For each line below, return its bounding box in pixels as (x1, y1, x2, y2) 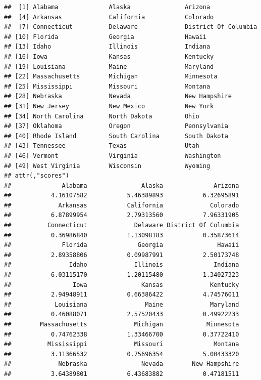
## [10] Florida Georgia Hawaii (4, 33, 206, 40)
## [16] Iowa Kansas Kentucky (4, 53, 214, 60)
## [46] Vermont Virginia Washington (4, 152, 221, 159)
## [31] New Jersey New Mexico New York (4, 102, 214, 110)
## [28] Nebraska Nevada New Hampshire (4, 93, 232, 100)
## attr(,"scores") (4, 172, 69, 180)
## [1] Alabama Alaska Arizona (4, 4, 211, 11)
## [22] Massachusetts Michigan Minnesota (4, 73, 218, 80)
